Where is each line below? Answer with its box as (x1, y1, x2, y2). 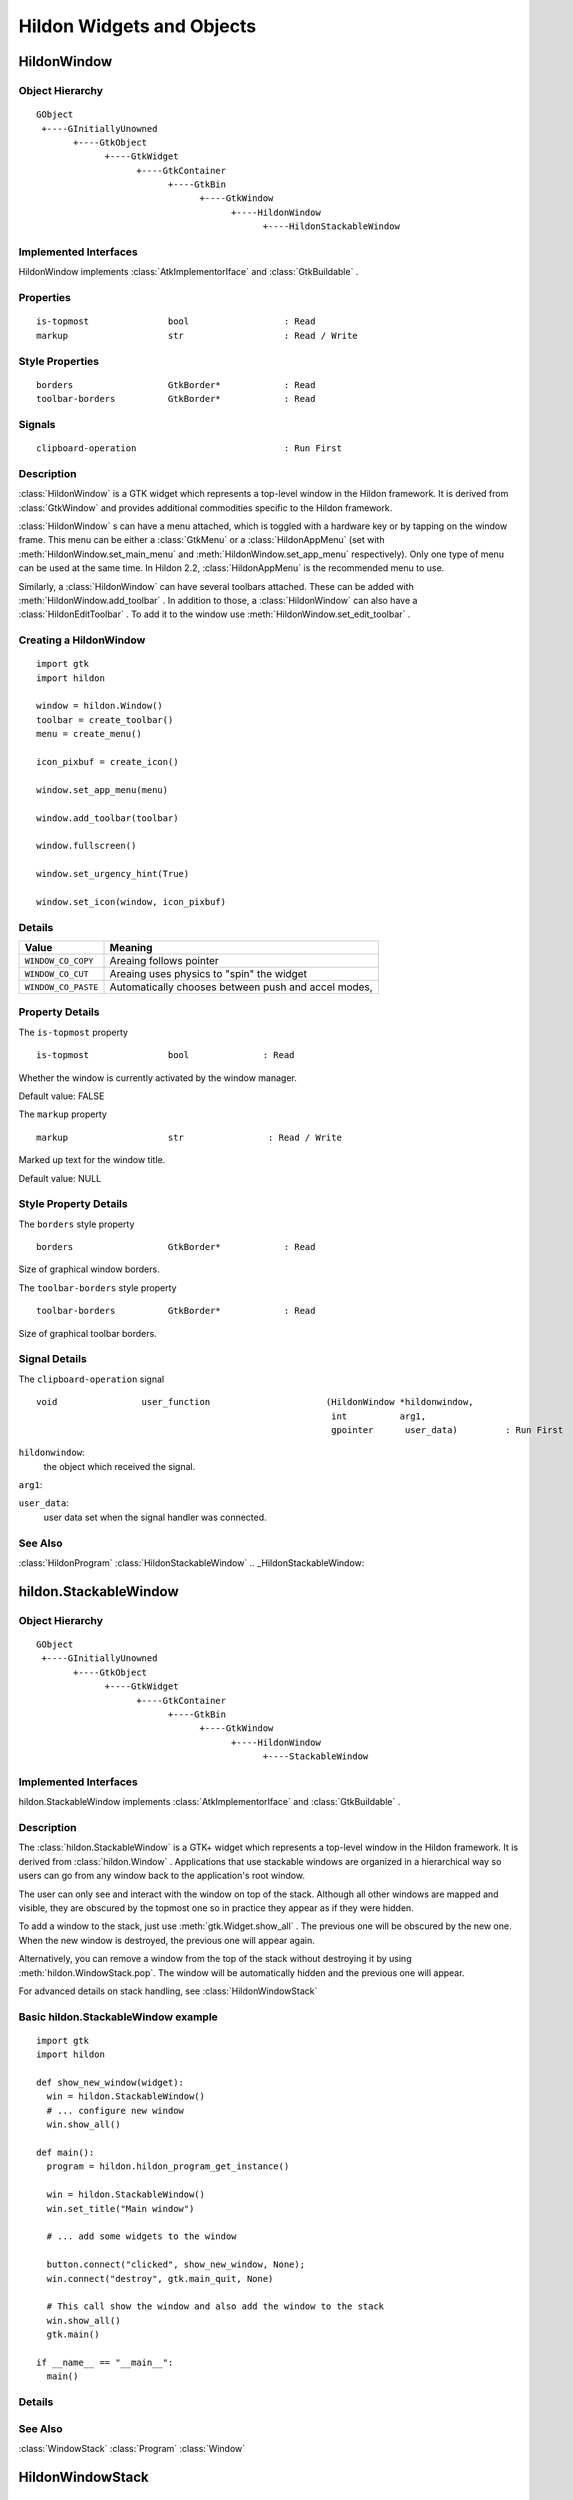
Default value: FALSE (18, 1090, 105, 1102)
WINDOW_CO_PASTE (24, 981, 99, 992)
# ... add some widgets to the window (46, 2231, 237, 2242)
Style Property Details (18, 1197, 129, 1211)
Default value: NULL (18, 1172, 102, 1184)
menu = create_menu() (36, 728, 142, 740)
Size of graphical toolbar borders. (18, 1327, 157, 1339)
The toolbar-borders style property (18, 1281, 177, 1294)
